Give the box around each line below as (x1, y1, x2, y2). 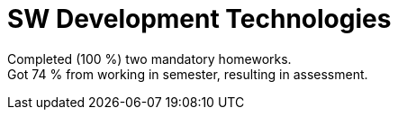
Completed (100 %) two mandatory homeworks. (7, 50, 292, 67)
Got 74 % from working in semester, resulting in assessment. (7, 66, 368, 82)
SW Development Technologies (7, 4, 392, 34)
